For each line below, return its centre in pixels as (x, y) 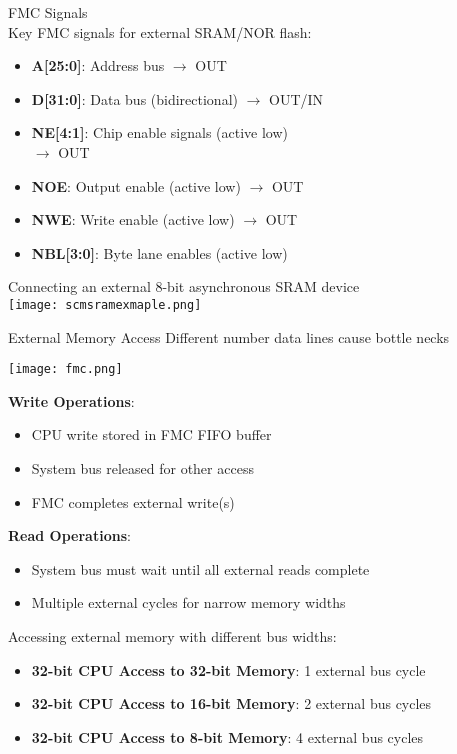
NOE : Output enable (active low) (136, 185)
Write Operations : (71, 400)
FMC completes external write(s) (133, 501)
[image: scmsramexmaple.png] (105, 304)
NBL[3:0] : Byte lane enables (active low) (159, 252)
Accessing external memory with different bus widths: (172, 636)
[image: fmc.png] (65, 369)
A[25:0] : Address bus (98, 65)
